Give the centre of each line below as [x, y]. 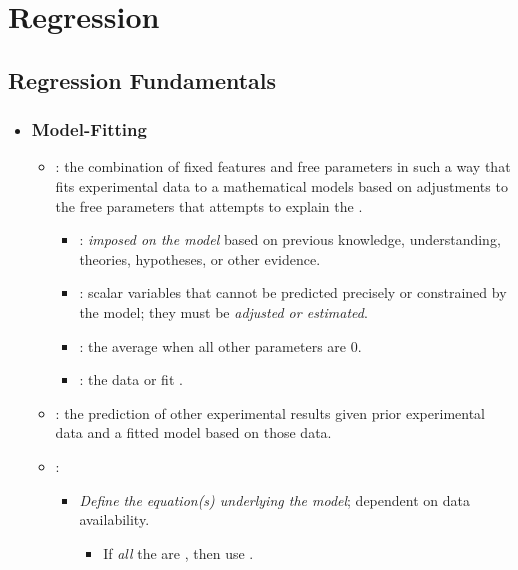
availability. [114, 519]
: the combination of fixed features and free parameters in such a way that [283, 166]
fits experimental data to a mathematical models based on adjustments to [281, 185]
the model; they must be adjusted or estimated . [223, 311]
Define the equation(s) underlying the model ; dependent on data [274, 499]
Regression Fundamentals [142, 79]
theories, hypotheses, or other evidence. [200, 258]
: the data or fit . [131, 379]
